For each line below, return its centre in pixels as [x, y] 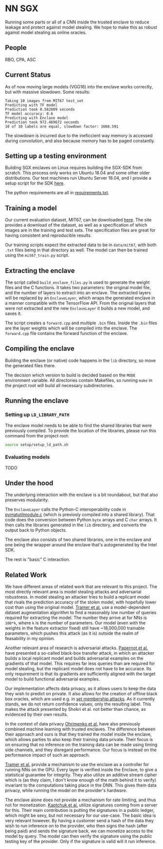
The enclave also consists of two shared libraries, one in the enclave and [78, 539]
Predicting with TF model [31, 105]
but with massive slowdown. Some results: [48, 92]
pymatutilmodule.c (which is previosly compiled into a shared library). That [80, 515]
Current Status [28, 75]
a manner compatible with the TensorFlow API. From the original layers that [80, 303]
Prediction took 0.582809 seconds [40, 109]
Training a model [31, 208]
